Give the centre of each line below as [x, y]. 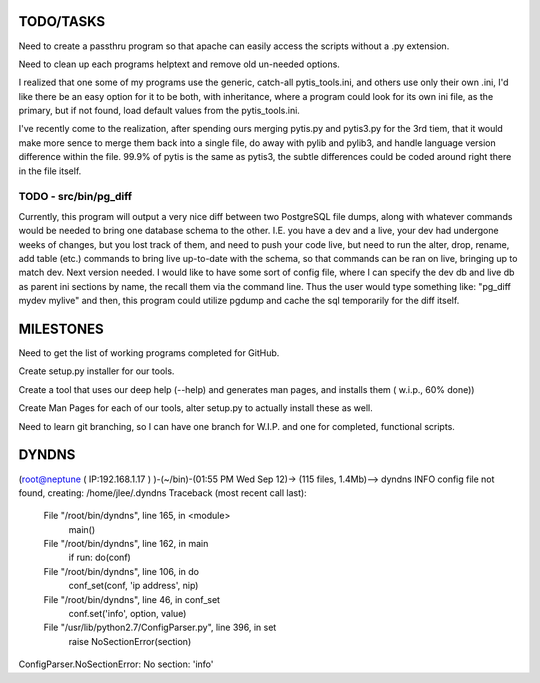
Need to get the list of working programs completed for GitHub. [149, 353]
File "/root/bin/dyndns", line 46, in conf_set [131, 599]
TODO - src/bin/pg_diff [75, 197]
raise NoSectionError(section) [130, 641]
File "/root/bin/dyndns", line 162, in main [126, 544]
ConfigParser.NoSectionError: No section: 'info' [116, 664]
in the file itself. [50, 171]
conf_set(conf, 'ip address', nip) [133, 586]
